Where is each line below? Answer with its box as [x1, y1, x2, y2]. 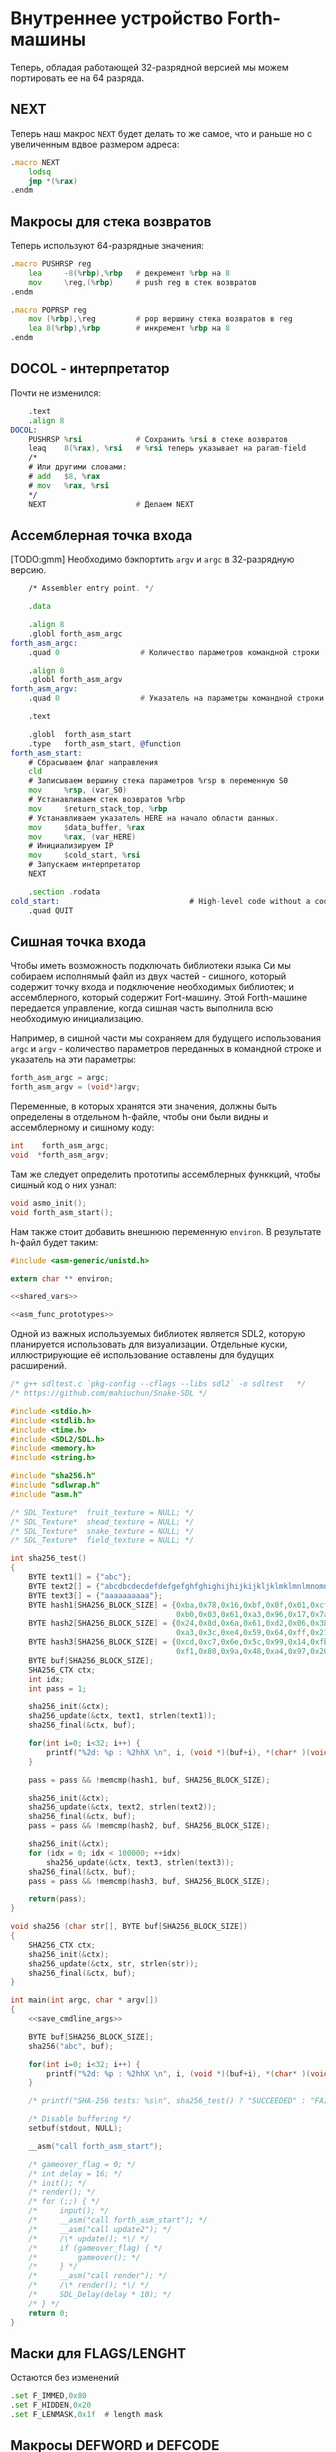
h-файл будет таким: [10, 1236, 99, 1248]
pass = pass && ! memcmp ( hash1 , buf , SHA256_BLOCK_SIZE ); [28, 1775, 271, 1785]
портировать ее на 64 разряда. [10, 72, 145, 84]
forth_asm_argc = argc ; [10, 1073, 110, 1083]
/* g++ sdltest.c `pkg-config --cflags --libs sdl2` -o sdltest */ [10, 1379, 307, 1389]
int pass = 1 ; [28, 1683, 87, 1694]
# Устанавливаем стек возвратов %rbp [28, 795, 186, 805]
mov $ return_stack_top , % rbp [28, 803, 168, 814]
